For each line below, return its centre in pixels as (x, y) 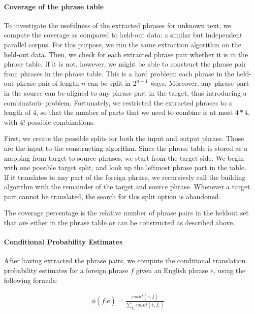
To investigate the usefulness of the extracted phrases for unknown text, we (118, 25)
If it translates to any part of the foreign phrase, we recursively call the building (125, 177)
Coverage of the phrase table (54, 6)
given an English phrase (172, 270)
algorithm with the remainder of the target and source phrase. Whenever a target (127, 187)
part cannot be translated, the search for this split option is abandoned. (112, 196)
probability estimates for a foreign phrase (66, 270)
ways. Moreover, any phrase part (200, 83)
